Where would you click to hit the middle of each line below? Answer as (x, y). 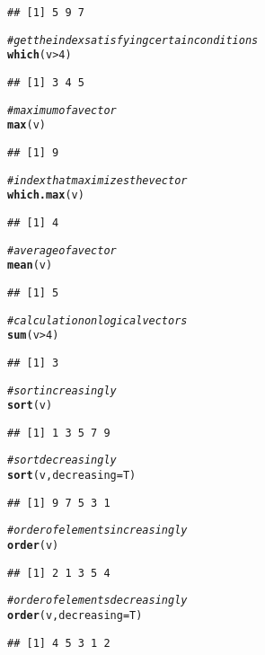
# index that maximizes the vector (97, 180)
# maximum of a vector (62, 110)
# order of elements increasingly (97, 531)
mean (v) (30, 266)
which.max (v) (46, 195)
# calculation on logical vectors (97, 320)
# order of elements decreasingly (97, 601)
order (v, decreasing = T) (75, 616)
